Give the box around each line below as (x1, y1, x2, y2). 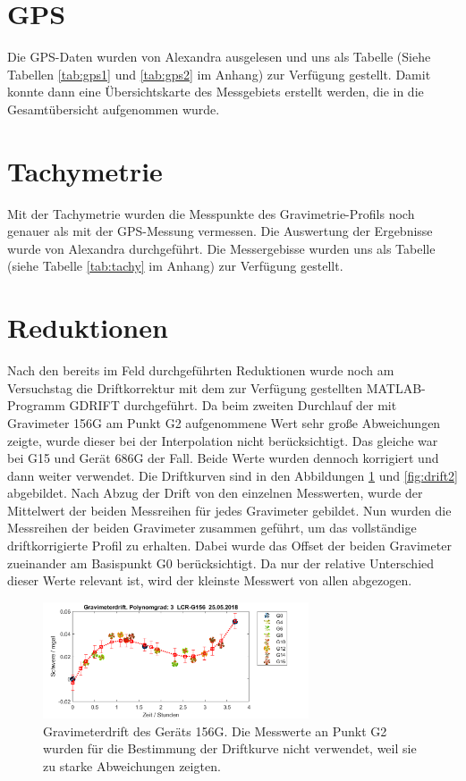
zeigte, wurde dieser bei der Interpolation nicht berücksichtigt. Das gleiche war (7, 431, 438, 449)
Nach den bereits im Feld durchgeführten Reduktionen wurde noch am (7, 361, 394, 380)
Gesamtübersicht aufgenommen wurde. (7, 99, 220, 118)
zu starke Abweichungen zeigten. (43, 756, 221, 775)
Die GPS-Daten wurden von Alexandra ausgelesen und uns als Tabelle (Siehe (7, 47, 431, 66)
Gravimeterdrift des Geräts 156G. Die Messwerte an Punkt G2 (43, 721, 387, 740)
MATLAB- (366, 378, 426, 397)
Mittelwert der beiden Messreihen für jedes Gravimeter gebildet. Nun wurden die (7, 500, 452, 519)
